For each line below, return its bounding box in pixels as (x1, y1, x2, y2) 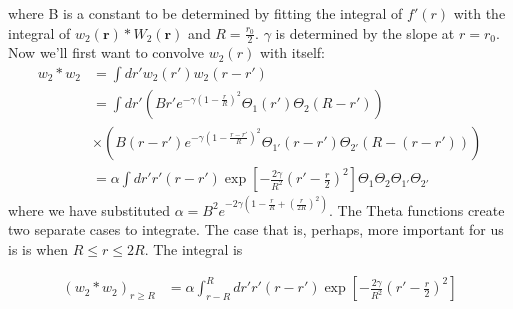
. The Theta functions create (328, 199, 505, 220)
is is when (8, 238, 69, 259)
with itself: (259, 42, 325, 63)
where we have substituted (8, 199, 170, 220)
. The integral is (144, 238, 243, 259)
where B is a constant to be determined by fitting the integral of (8, 3, 403, 23)
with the (453, 3, 506, 23)
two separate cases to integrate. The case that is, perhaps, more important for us (8, 219, 504, 240)
